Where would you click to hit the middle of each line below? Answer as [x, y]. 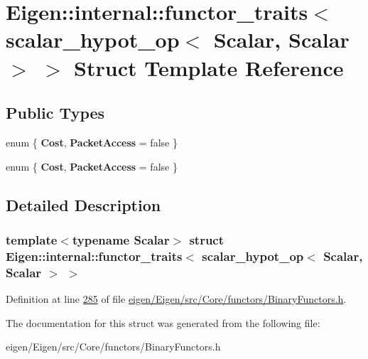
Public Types [55, 113]
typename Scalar [121, 239]
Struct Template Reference [209, 67]
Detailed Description [83, 204]
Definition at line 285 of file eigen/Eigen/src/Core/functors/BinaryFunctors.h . [176, 298]
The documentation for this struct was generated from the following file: [163, 322]
